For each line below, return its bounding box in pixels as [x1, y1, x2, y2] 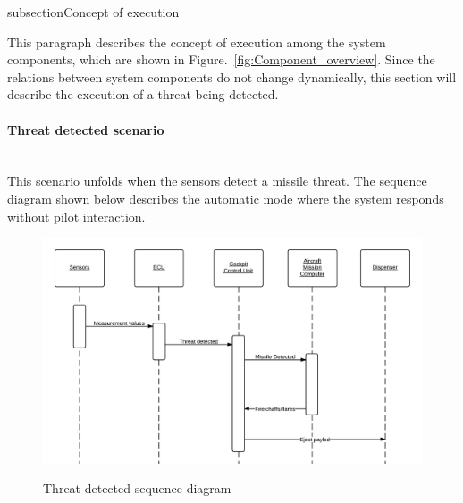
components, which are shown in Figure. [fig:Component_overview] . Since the [7, 50, 435, 69]
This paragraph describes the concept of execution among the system [7, 32, 386, 51]
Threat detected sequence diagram [43, 479, 231, 498]
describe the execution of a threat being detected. [7, 85, 279, 104]
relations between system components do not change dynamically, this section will [7, 67, 457, 86]
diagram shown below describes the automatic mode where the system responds [7, 189, 444, 207]
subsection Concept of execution [7, 3, 180, 21]
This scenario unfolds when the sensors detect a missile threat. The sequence [7, 172, 427, 190]
